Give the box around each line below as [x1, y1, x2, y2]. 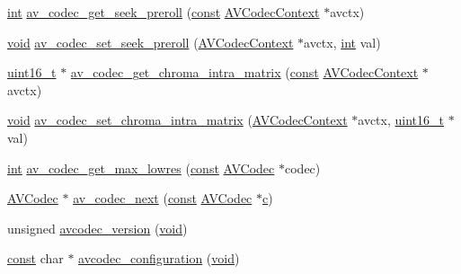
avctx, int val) [304, 32, 381, 51]
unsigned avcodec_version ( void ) [7, 218, 188, 237]
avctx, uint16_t [358, 110, 444, 129]
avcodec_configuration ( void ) [78, 249, 240, 268]
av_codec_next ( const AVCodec [73, 189, 253, 208]
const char [7, 249, 64, 268]
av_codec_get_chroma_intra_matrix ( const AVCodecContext [70, 63, 419, 82]
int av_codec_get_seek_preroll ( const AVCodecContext [7, 3, 320, 21]
